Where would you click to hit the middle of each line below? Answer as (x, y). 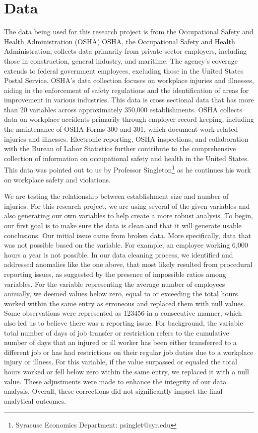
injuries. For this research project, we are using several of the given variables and (127, 206)
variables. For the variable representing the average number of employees (115, 284)
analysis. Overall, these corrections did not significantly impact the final (113, 391)
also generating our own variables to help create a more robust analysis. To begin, (129, 216)
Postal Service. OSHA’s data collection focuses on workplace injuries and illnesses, (129, 80)
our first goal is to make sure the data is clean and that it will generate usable (123, 225)
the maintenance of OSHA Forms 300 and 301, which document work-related (121, 129)
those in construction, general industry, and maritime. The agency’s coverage (121, 60)
